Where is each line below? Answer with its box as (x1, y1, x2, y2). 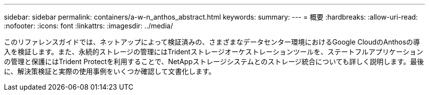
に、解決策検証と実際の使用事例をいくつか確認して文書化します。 (4, 67, 215, 75)
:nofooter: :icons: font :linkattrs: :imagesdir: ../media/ (4, 22, 173, 30)
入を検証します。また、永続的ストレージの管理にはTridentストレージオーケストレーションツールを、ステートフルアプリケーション (4, 47, 424, 56)
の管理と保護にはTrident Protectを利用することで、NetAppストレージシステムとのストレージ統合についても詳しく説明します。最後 (4, 57, 424, 66)
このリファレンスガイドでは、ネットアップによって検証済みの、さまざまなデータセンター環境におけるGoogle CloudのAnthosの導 (4, 38, 420, 46)
